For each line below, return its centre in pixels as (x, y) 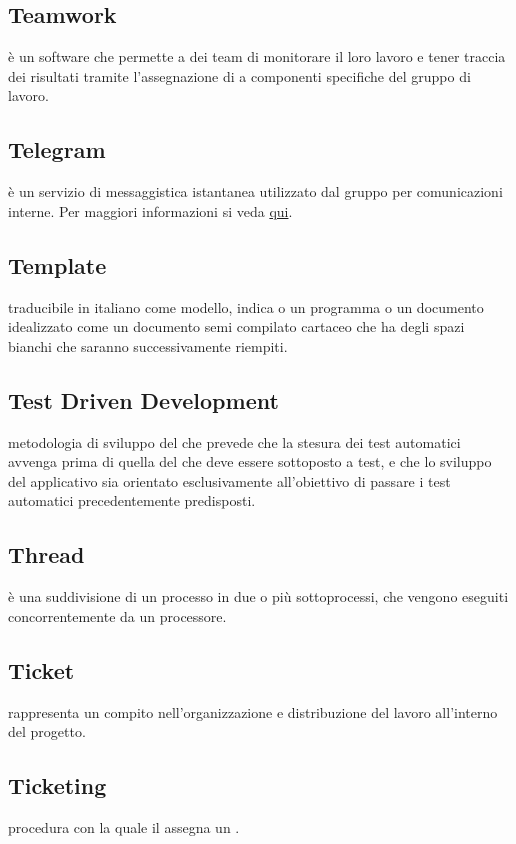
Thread (46, 554)
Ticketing (57, 785)
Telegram (57, 149)
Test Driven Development (143, 399)
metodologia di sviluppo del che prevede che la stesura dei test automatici (234, 441)
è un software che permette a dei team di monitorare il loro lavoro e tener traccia (257, 56)
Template (57, 264)
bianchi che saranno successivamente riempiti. (148, 345)
